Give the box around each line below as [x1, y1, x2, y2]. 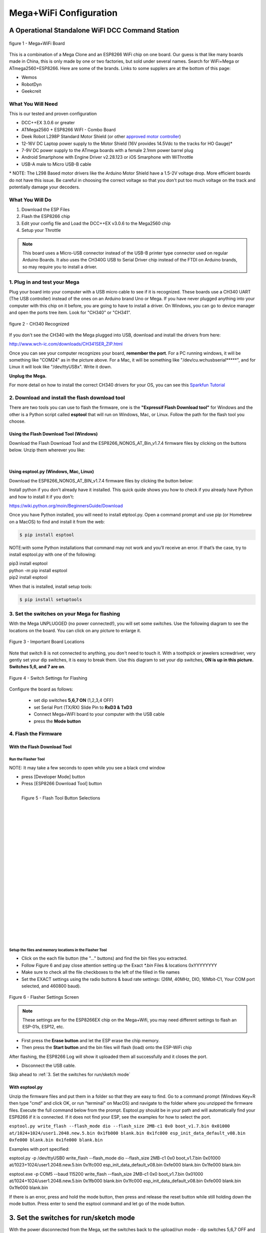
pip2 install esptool [9, 575, 48, 580]
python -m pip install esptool [9, 567, 67, 573]
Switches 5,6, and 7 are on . [9, 664, 66, 670]
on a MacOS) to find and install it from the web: [9, 518, 105, 525]
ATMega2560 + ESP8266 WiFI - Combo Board [21, 126, 116, 133]
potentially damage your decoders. [9, 184, 80, 190]
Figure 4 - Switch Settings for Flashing [9, 675, 88, 681]
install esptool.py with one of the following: [9, 551, 96, 557]
